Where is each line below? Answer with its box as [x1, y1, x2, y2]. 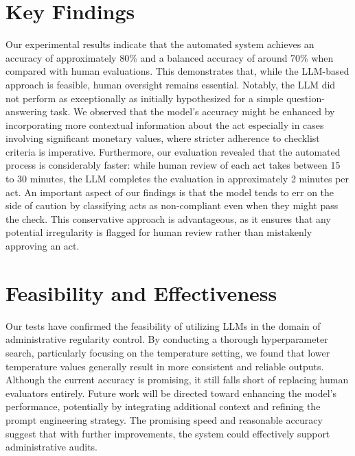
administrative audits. [5, 440, 98, 454]
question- [286, 91, 325, 105]
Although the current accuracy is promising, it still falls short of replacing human [5, 372, 349, 387]
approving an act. [5, 239, 80, 253]
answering [5, 104, 47, 119]
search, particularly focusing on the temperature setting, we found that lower [5, 345, 330, 359]
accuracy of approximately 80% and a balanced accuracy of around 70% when [5, 50, 334, 64]
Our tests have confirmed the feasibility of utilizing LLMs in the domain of [5, 318, 321, 333]
